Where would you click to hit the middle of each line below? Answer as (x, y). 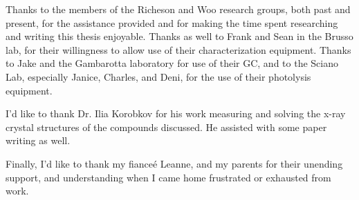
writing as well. (38, 140)
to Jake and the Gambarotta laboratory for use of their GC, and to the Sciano (172, 63)
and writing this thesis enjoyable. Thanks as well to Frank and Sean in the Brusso (179, 36)
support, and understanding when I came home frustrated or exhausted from (168, 177)
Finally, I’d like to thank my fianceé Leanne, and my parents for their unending (174, 163)
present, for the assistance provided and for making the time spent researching (172, 22)
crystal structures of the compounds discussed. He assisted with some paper (166, 127)
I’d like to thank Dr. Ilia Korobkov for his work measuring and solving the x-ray (176, 113)
